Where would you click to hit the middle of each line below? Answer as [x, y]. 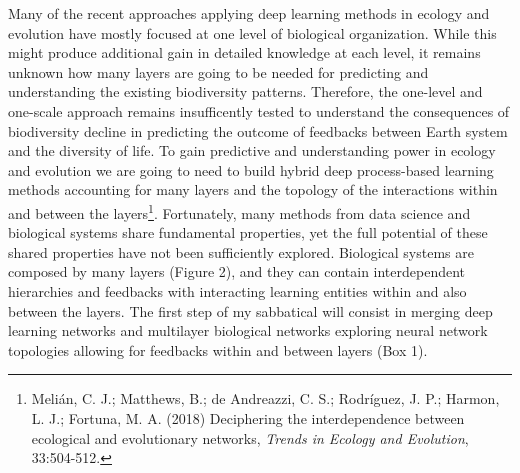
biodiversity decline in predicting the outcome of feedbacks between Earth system [258, 130]
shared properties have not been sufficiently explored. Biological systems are [241, 251]
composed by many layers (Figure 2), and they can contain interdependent [237, 271]
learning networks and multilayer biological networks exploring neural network [248, 330]
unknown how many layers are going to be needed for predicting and [218, 71]
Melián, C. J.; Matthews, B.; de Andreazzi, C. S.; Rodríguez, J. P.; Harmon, [265, 398]
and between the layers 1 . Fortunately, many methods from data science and [239, 211]
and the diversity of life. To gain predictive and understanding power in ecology [252, 150]
